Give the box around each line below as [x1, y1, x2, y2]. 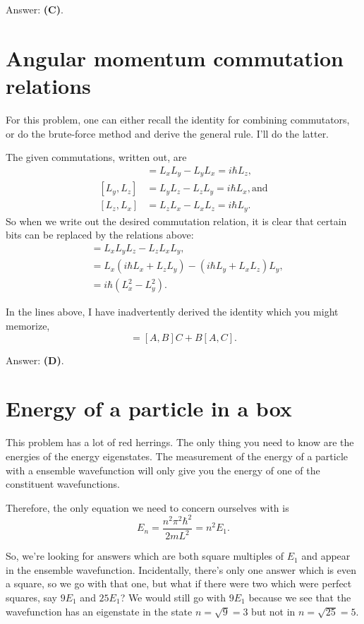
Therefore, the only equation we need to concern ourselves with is [6, 500, 289, 515]
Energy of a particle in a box [6, 394, 292, 423]
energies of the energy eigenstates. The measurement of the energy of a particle [6, 448, 348, 463]
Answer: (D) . [6, 352, 64, 367]
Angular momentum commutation [6, 43, 344, 72]
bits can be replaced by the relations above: [6, 227, 194, 242]
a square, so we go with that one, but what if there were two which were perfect [6, 576, 352, 591]
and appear [301, 548, 351, 563]
